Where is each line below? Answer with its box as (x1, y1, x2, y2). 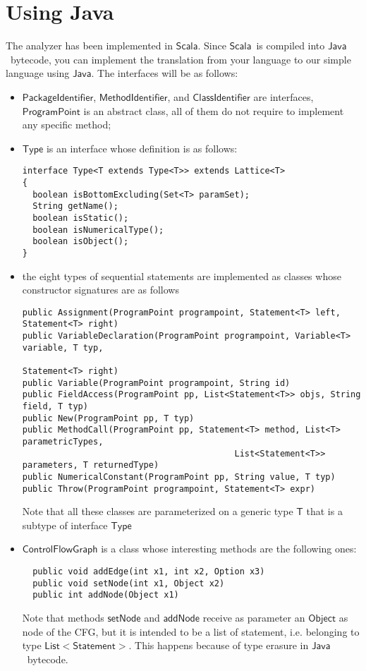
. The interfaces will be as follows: (91, 66, 238, 80)
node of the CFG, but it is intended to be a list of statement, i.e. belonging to (22, 624, 360, 639)
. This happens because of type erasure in (128, 638, 309, 653)
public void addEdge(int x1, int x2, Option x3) (32, 567, 265, 576)
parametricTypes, (22, 436, 104, 447)
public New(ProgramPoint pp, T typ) (22, 413, 195, 423)
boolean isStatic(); (32, 212, 129, 223)
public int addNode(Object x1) (32, 590, 179, 600)
